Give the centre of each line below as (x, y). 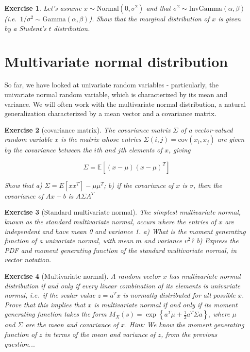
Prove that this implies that (45, 304)
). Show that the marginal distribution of (149, 18)
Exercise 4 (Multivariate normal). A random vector (83, 276)
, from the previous (189, 334)
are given (231, 139)
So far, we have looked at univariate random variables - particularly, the (112, 85)
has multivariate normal (205, 276)
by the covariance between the (48, 150)
